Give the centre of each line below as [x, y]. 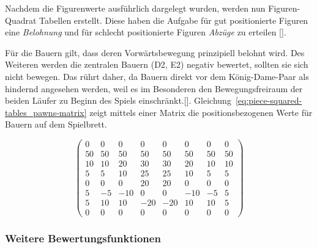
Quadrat [21, 20]
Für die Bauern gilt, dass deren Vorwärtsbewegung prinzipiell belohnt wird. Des [155, 52]
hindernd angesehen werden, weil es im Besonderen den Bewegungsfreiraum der [154, 88]
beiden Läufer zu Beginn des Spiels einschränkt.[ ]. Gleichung [118, 100]
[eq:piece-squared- [269, 100]
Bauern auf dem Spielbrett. [56, 124]
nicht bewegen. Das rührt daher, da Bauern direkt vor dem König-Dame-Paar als [157, 76]
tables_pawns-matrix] [46, 112]
